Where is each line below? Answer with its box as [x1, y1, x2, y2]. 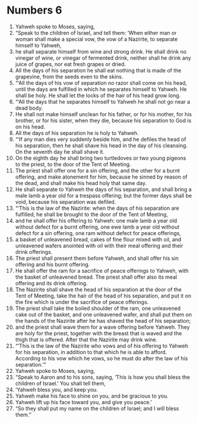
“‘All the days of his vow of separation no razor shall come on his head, [15, 79, 187, 86]
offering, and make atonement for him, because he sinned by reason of [15, 173, 187, 180]
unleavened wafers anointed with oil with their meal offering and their [15, 242, 184, 249]
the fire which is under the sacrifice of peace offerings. [15, 298, 149, 305]
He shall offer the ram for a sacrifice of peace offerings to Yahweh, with [15, 267, 189, 274]
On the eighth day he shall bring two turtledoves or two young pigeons [15, 154, 187, 161]
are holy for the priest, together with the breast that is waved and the [15, 329, 182, 336]
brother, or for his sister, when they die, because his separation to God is [15, 117, 192, 124]
